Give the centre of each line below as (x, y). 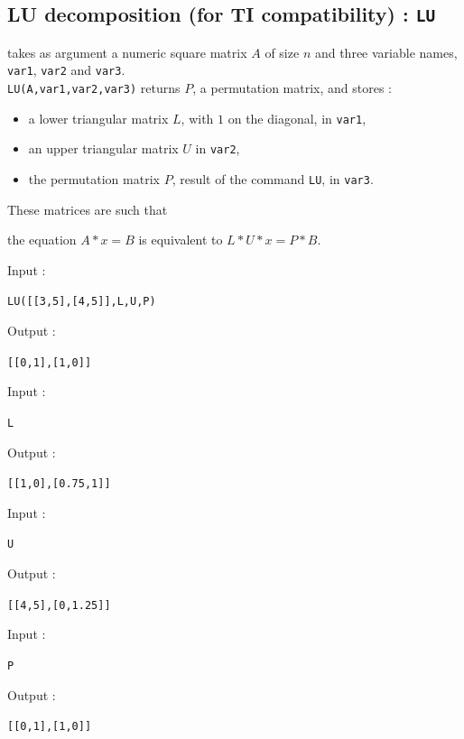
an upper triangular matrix (103, 148)
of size (282, 52)
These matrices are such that (88, 209)
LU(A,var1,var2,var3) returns (94, 88)
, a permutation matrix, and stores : (292, 88)
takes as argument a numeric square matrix (127, 52)
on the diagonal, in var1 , (297, 118)
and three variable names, (386, 52)
